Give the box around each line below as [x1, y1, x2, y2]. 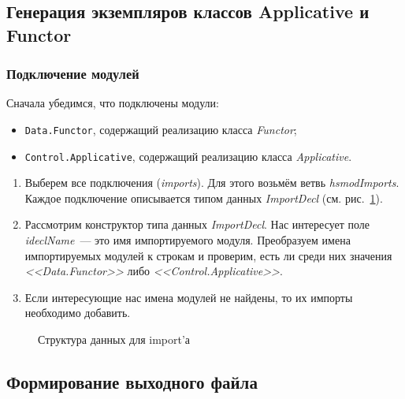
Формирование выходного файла [6, 370, 258, 394]
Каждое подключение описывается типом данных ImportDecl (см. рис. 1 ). [24, 189, 383, 206]
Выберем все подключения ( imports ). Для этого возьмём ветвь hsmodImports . [24, 174, 399, 191]
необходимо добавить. [24, 304, 131, 321]
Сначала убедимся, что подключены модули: [6, 95, 219, 111]
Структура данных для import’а [38, 331, 191, 348]
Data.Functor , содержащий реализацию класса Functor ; [24, 121, 297, 137]
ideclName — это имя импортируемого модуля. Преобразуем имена [24, 232, 351, 248]
